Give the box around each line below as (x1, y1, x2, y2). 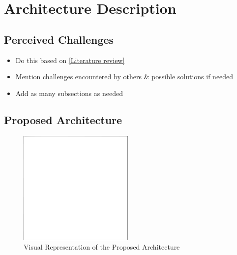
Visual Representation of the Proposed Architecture (24, 242, 180, 252)
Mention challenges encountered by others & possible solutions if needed (15, 71, 234, 82)
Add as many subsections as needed (15, 88, 123, 98)
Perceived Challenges (4, 32, 114, 47)
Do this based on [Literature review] (15, 55, 125, 65)
